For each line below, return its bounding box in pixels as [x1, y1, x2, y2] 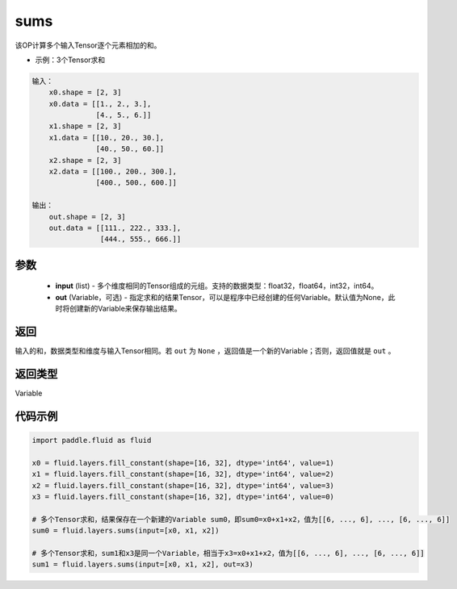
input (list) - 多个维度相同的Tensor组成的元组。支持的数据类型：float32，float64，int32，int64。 [55, 281, 379, 290]
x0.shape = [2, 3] [48, 88, 122, 97]
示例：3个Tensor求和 [35, 55, 106, 65]
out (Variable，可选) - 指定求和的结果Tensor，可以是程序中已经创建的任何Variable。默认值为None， [55, 292, 388, 302]
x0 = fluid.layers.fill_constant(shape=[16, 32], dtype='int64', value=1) [31, 458, 335, 467]
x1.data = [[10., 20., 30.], [48, 133, 165, 142]
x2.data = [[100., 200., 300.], [48, 167, 178, 177]
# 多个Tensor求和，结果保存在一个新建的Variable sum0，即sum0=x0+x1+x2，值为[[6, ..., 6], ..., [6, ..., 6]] [31, 515, 451, 524]
